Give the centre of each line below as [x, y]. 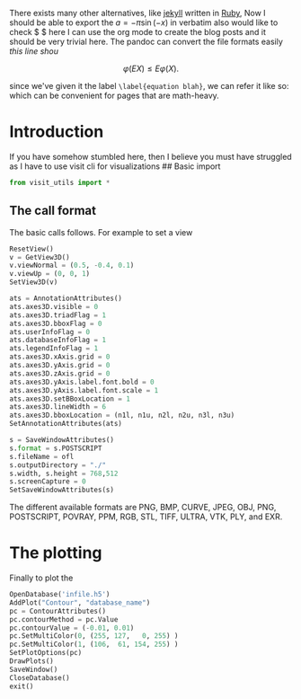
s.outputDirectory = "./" [58, 465]
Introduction [57, 132]
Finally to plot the [41, 578]
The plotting [56, 553]
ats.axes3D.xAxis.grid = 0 [60, 357]
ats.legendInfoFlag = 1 [54, 349]
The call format [53, 211]
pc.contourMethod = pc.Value [64, 619]
